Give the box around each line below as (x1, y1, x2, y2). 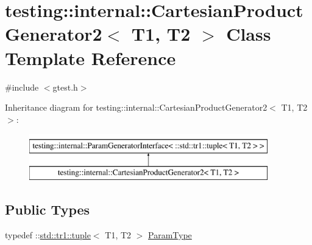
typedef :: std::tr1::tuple (5, 228, 91, 241)
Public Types (5, 199, 90, 218)
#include (5, 80, 39, 93)
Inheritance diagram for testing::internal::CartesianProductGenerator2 (5, 101, 268, 114)
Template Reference (5, 45, 176, 70)
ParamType (148, 228, 192, 241)
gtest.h (52, 80, 78, 93)
